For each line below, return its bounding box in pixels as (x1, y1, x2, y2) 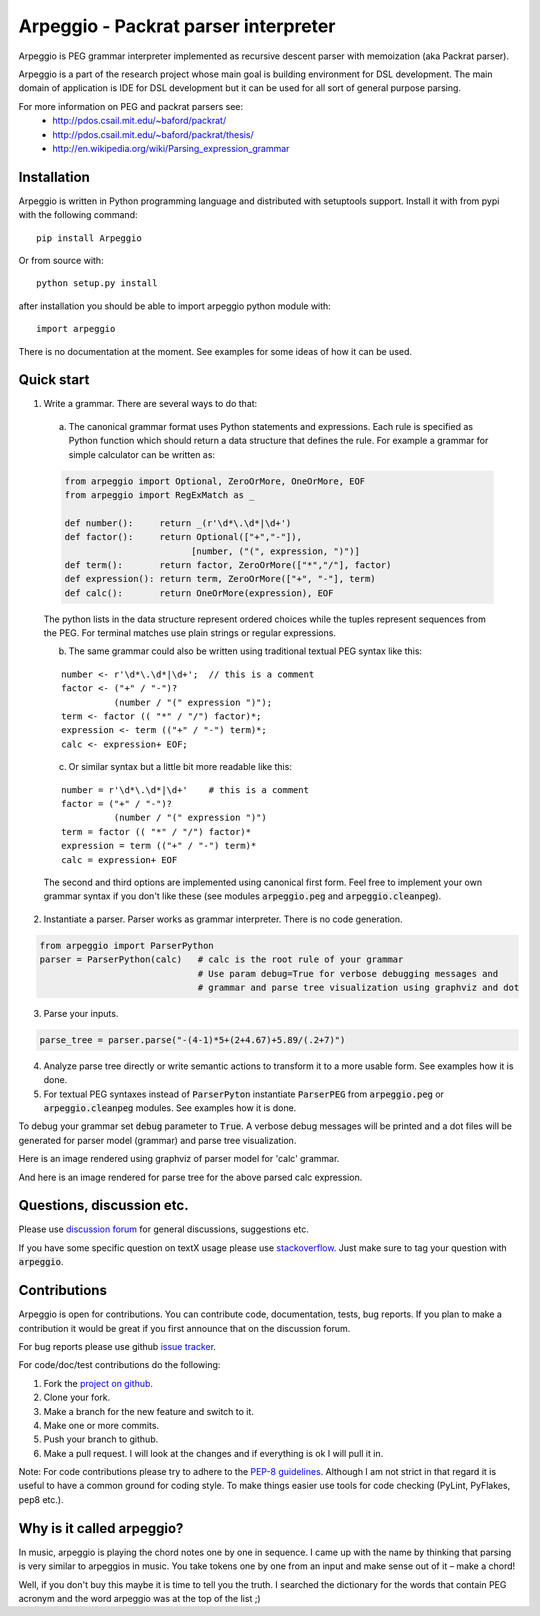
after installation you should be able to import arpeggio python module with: (18, 300, 332, 312)
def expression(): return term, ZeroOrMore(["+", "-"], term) (64, 573, 376, 585)
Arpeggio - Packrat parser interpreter (18, 15, 336, 37)
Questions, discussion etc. (18, 1197, 189, 1214)
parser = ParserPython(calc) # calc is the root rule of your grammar (39, 954, 404, 965)
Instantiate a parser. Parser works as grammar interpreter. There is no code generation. (43, 913, 404, 925)
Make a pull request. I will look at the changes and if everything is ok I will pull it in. (43, 1447, 384, 1459)
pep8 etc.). (18, 1493, 64, 1505)
